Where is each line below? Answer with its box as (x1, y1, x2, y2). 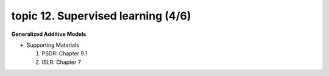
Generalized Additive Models (11, 30, 87, 38)
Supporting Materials (26, 41, 79, 49)
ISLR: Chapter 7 (41, 58, 82, 66)
